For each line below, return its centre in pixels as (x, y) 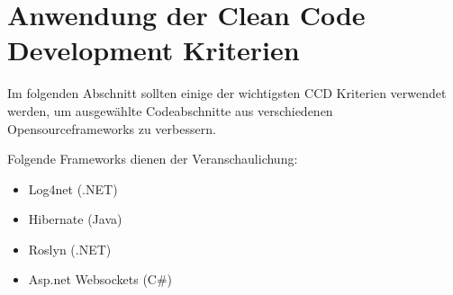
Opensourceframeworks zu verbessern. (112, 128)
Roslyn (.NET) (70, 249)
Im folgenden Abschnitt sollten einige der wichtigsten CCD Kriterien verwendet (227, 93)
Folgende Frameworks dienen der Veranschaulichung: (153, 159)
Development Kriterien (154, 50)
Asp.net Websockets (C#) (100, 279)
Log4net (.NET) (73, 188)
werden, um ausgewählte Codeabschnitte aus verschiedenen (170, 110)
